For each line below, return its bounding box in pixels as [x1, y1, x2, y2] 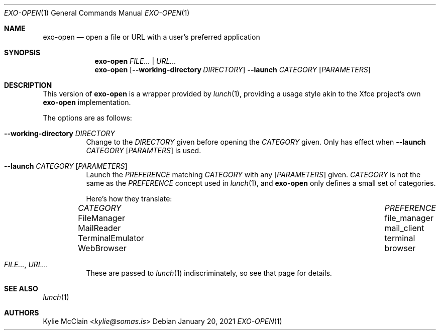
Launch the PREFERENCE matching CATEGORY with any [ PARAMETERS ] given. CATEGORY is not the [86, 170, 421, 179]
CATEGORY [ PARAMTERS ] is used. [86, 146, 201, 155]
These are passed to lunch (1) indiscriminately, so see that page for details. [86, 269, 332, 277]
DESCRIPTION [4, 81, 52, 89]
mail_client [384, 223, 424, 233]
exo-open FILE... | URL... [94, 57, 176, 65]
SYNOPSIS [4, 48, 41, 57]
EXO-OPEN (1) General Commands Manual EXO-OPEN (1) [4, 9, 190, 17]
